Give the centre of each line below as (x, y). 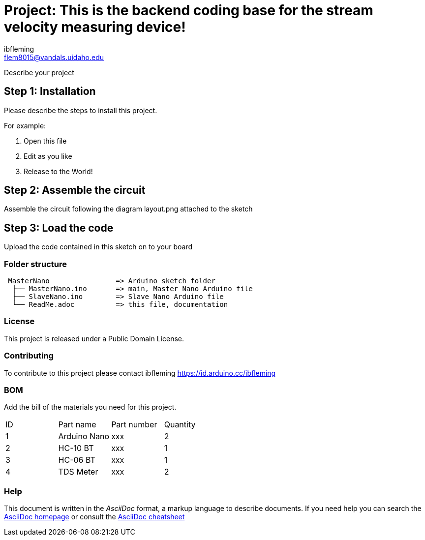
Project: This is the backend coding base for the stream (189, 10)
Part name (77, 425)
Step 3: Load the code (59, 228)
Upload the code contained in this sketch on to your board (98, 247)
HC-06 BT (77, 460)
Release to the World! (58, 171)
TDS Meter (78, 472)
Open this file (45, 141)
